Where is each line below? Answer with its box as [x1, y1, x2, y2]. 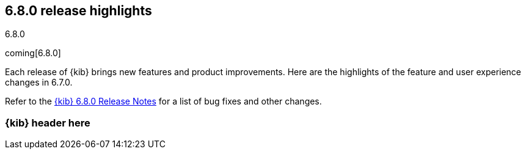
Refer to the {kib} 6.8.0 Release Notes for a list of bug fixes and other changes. [5, 96, 322, 107]
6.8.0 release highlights [5, 3, 152, 18]
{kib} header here [5, 116, 90, 129]
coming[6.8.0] [5, 48, 61, 59]
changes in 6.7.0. [5, 77, 73, 88]
